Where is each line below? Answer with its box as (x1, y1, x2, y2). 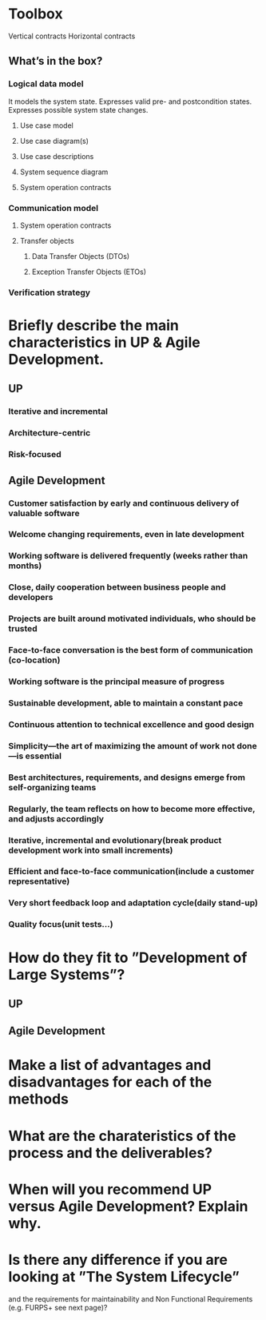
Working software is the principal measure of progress (8, 676, 225, 687)
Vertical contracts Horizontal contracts (8, 31, 136, 41)
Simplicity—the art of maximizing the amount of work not (8, 740, 236, 751)
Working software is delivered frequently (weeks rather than (8, 551, 248, 562)
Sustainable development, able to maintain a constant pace (8, 697, 244, 708)
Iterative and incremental (8, 406, 108, 417)
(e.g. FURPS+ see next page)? (8, 1302, 108, 1312)
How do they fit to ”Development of (8, 948, 248, 967)
